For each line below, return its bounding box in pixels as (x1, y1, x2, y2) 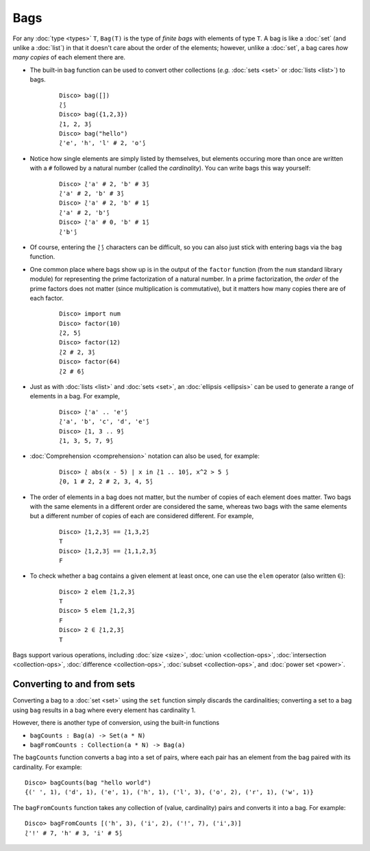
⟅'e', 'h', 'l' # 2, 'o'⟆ (59, 139, 147, 147)
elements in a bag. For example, (29, 392, 120, 401)
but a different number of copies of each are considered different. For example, (29, 512, 254, 520)
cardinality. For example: (12, 763, 82, 771)
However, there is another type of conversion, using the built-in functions (12, 719, 219, 727)
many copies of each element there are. (12, 53, 126, 62)
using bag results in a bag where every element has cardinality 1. (12, 706, 196, 714)
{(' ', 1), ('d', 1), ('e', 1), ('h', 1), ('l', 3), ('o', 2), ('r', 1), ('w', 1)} (25, 788, 314, 796)
